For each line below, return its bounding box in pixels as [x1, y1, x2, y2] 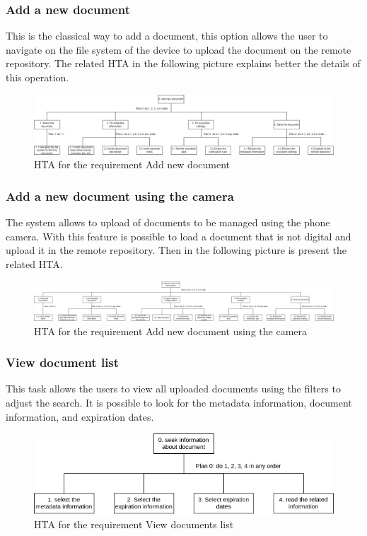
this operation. [6, 70, 69, 84]
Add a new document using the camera [6, 187, 234, 204]
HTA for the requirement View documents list [34, 517, 234, 532]
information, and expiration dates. [6, 409, 154, 424]
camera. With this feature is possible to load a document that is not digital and [6, 228, 351, 243]
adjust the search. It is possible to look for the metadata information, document [6, 395, 352, 409]
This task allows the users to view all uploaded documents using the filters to [6, 381, 341, 396]
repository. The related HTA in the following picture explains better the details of [6, 56, 361, 71]
